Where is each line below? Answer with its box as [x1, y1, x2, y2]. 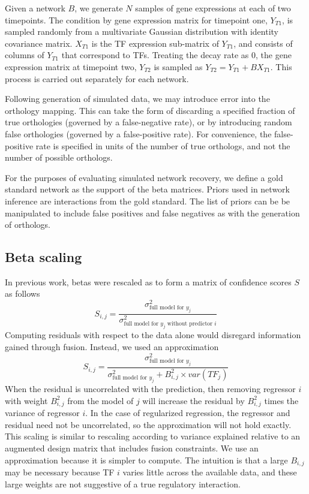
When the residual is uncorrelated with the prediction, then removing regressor [5, 382, 296, 394]
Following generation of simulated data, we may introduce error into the [5, 92, 270, 105]
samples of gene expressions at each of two [135, 2, 291, 14]
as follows [5, 287, 40, 300]
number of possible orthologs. [5, 151, 113, 164]
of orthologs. [5, 218, 50, 231]
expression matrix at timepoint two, [5, 60, 137, 73]
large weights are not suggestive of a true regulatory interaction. [5, 477, 241, 490]
